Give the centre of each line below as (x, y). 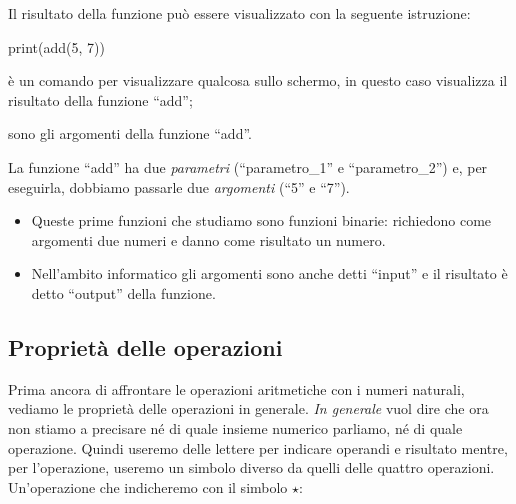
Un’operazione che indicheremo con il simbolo (148, 486)
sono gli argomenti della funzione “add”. (130, 133)
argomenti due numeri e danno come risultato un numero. (208, 239)
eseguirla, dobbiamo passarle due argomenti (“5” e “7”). (179, 186)
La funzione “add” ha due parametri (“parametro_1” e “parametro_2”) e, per (248, 166)
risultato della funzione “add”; (100, 99)
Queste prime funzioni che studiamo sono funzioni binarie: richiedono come (261, 220)
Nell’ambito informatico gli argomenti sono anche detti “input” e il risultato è (269, 273)
